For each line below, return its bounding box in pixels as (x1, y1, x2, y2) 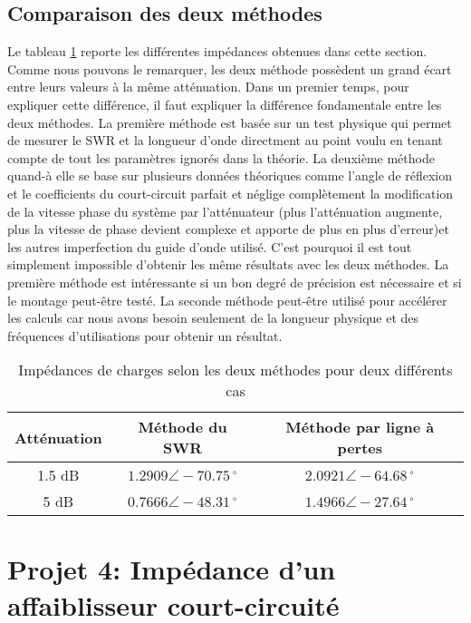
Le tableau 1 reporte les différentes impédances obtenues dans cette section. (7, 42, 428, 61)
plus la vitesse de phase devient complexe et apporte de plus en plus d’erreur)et (7, 219, 449, 238)
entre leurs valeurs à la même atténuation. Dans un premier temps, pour (7, 77, 409, 96)
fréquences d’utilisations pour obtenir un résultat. (7, 326, 283, 345)
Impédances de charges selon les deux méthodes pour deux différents (18, 359, 453, 381)
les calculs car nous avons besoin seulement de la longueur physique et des (7, 308, 419, 327)
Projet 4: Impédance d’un (7, 550, 336, 588)
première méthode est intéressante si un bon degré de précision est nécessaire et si (7, 272, 462, 291)
